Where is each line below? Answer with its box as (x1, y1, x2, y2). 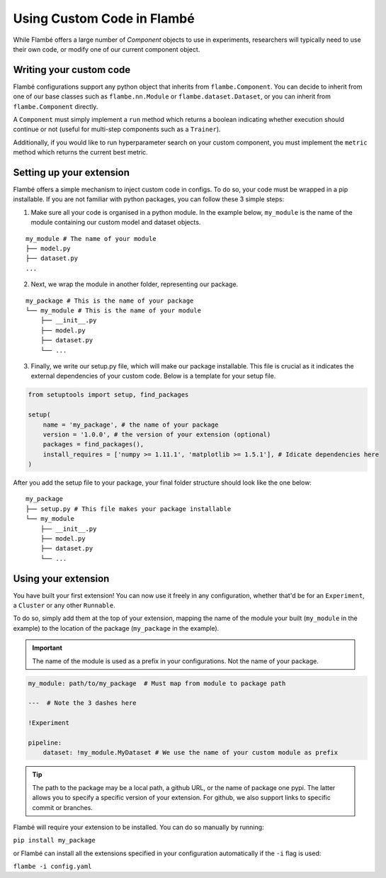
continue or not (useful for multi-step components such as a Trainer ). (13, 125, 221, 134)
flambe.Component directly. (13, 102, 98, 111)
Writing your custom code (13, 64, 131, 76)
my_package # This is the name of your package (25, 296, 194, 305)
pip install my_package (13, 836, 96, 845)
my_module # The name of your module (25, 235, 157, 242)
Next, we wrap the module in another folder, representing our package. (30, 280, 239, 288)
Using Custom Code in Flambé (13, 11, 195, 26)
